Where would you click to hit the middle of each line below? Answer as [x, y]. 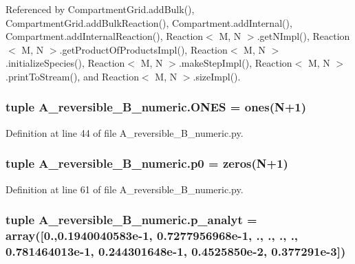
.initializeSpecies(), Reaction [65, 63]
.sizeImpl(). [217, 76]
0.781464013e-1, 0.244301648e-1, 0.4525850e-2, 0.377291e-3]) [176, 251]
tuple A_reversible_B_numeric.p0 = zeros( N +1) [147, 163]
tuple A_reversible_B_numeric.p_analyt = [131, 220]
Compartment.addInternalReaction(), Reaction [105, 36]
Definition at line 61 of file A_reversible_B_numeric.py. [125, 189]
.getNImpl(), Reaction [303, 36]
